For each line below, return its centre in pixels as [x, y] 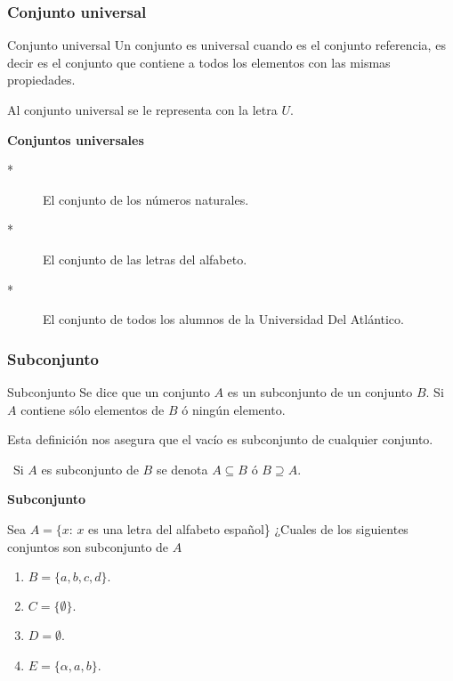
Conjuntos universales [76, 139]
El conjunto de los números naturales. [146, 199]
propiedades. [41, 80]
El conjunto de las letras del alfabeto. [145, 259]
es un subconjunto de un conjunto [320, 391]
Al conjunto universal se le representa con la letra [142, 109]
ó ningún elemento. [234, 409]
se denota [182, 469]
